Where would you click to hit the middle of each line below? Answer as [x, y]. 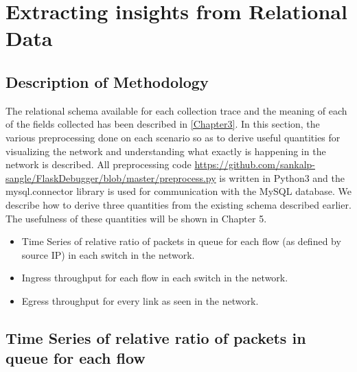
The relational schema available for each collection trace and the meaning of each [176, 110]
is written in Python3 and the [282, 177]
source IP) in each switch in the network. [108, 254]
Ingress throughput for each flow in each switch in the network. [155, 278]
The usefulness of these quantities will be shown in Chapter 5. [136, 218]
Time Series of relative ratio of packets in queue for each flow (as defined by [181, 241]
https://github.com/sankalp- [255, 164]
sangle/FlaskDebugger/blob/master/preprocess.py [111, 177]
